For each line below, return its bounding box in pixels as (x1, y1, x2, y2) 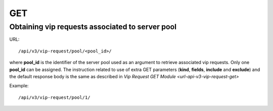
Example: (9, 83, 29, 89)
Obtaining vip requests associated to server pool (9, 22, 177, 31)
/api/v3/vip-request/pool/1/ (18, 94, 90, 100)
